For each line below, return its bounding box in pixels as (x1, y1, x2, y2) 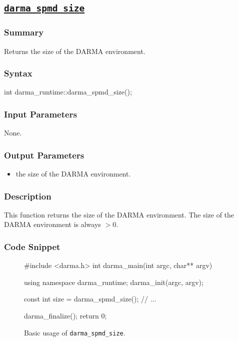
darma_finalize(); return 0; (24, 310, 107, 321)
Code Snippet (4, 240, 60, 252)
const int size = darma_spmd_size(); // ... (24, 293, 156, 304)
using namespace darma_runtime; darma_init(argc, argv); (24, 276, 203, 287)
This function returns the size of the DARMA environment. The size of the (4, 209, 234, 219)
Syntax (4, 67, 32, 79)
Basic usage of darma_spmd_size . (24, 327, 125, 337)
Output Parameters (4, 148, 84, 161)
